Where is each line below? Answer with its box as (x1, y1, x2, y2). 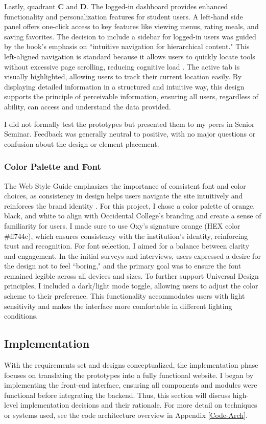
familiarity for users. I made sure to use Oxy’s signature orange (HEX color (4, 220, 240, 231)
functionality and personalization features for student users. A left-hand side (4, 11, 243, 21)
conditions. (4, 310, 38, 321)
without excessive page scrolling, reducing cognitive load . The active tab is (4, 61, 240, 72)
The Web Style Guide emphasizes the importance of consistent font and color (4, 180, 246, 191)
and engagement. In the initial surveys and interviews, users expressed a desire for (4, 250, 261, 261)
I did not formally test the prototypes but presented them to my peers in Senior (4, 118, 255, 129)
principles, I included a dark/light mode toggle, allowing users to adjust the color (4, 280, 258, 291)
